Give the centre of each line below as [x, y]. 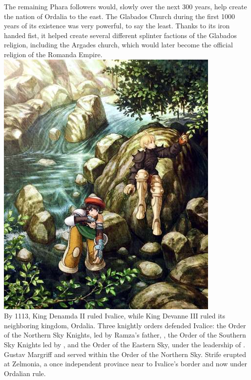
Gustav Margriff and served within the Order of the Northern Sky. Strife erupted [125, 354]
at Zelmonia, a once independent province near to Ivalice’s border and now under [126, 364]
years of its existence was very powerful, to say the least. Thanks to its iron [117, 26]
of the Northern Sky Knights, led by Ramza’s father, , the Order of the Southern [125, 335]
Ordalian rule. [25, 373]
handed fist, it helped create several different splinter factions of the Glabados [120, 35]
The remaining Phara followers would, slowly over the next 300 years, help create [125, 6]
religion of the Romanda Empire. [53, 54]
